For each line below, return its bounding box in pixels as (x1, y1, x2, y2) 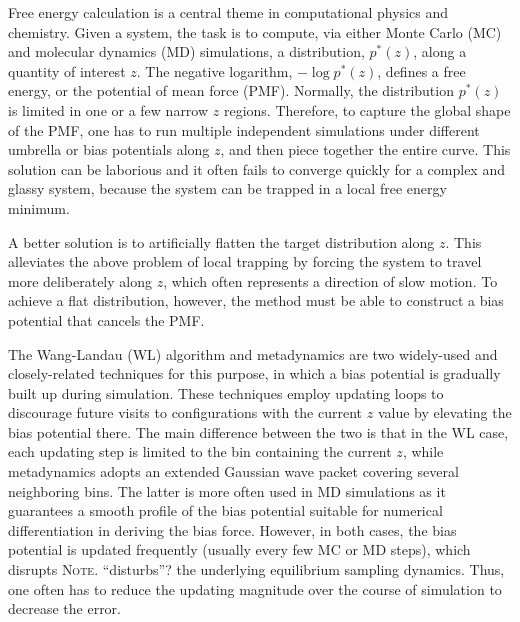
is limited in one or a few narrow (8, 99, 209, 120)
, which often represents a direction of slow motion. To (163, 270, 498, 291)
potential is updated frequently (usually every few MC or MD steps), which (8, 539, 471, 560)
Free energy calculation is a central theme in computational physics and (8, 2, 448, 22)
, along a (413, 41, 467, 62)
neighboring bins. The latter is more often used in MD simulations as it (8, 480, 446, 501)
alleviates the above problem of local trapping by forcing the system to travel (8, 251, 482, 272)
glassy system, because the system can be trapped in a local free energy (8, 178, 447, 199)
